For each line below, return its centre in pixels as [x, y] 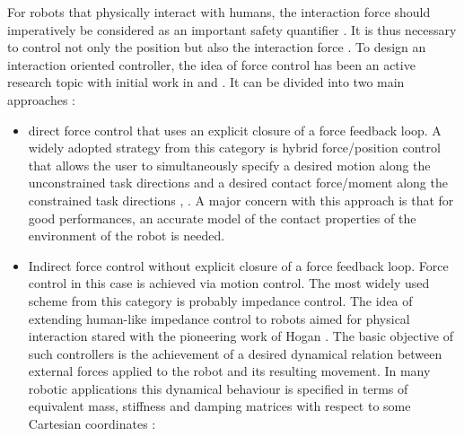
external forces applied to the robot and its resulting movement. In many [229, 371]
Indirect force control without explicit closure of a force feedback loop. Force [238, 265]
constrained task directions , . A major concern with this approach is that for [241, 200]
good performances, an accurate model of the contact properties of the [222, 218]
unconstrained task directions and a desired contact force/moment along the [238, 183]
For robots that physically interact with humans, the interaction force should [219, 12]
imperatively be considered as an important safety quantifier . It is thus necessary [232, 29]
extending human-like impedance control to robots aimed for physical [219, 318]
